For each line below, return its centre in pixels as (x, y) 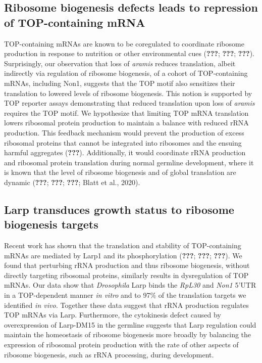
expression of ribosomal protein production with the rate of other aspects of (121, 345)
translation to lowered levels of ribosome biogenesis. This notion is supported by (128, 93)
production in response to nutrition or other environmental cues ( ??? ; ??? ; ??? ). (129, 53)
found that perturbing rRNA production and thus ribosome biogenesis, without (127, 265)
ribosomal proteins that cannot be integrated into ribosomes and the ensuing (123, 142)
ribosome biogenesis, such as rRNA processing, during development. (109, 354)
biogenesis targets (51, 224)
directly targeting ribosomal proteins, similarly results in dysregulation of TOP (126, 275)
